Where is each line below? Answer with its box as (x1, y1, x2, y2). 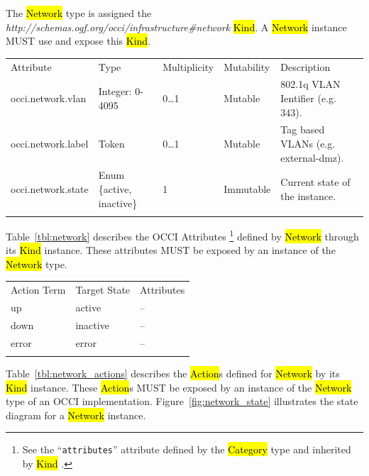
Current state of (280, 175, 351, 189)
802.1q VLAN (280, 77, 341, 92)
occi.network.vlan (11, 90, 87, 105)
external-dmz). (280, 150, 344, 165)
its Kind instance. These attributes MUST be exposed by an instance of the (6, 243, 336, 258)
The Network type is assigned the (6, 6, 152, 20)
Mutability (224, 59, 270, 74)
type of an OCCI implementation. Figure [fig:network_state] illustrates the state (6, 394, 358, 409)
